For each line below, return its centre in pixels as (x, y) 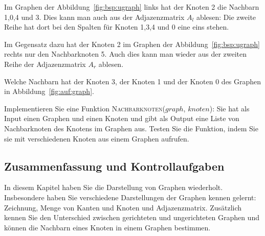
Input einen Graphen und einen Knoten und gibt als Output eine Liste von (122, 118)
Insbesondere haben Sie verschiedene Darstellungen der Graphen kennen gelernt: (130, 197)
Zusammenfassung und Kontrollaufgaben (114, 166)
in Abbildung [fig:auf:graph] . (49, 91)
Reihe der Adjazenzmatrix (45, 64)
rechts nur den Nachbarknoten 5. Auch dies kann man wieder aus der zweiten (126, 54)
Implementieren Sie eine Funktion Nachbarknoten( (85, 108)
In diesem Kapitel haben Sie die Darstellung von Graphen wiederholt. (114, 187)
